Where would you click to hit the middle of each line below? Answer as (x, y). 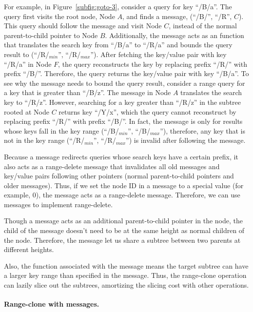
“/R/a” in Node (28, 64)
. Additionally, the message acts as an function (175, 35)
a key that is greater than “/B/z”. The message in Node (88, 92)
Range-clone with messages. (52, 304)
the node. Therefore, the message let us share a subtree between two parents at (122, 240)
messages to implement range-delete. (58, 204)
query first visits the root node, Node (59, 16)
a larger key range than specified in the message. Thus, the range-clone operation (125, 275)
